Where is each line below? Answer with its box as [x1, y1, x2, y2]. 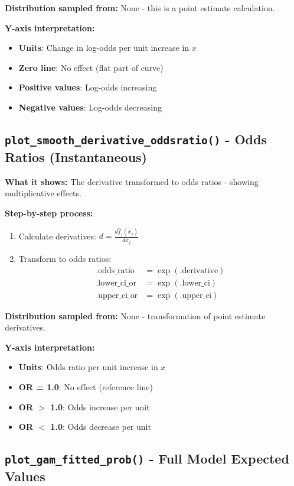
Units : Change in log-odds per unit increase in [18, 41, 190, 54]
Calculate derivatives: [18, 229, 96, 242]
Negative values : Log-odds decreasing [18, 101, 162, 113]
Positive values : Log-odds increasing [18, 81, 157, 93]
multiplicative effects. [5, 187, 81, 199]
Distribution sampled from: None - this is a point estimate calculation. [5, 2, 275, 14]
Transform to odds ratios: [18, 252, 112, 264]
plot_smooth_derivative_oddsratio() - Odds [5, 129, 267, 148]
